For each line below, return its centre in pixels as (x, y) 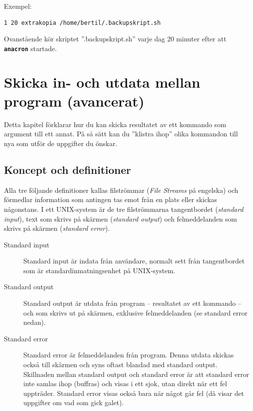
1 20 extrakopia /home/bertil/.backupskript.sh (82, 23)
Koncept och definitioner (68, 169)
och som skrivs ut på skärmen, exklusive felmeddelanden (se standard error (136, 312)
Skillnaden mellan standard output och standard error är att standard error (136, 374)
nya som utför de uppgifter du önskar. (61, 143)
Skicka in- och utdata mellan (102, 82)
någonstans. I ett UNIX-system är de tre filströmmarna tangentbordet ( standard (124, 209)
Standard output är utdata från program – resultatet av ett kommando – (132, 303)
